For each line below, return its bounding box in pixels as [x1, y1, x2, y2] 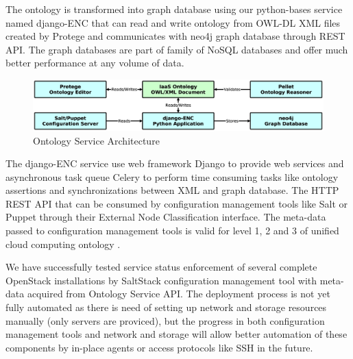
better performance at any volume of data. [5, 55, 184, 70]
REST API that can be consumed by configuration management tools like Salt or [5, 196, 348, 210]
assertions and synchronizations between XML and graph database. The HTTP [5, 183, 339, 197]
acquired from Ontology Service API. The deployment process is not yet [27, 286, 330, 301]
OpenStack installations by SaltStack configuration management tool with [5, 273, 317, 287]
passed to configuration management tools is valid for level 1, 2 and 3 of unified [5, 223, 339, 238]
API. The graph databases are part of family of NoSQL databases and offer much [5, 42, 348, 56]
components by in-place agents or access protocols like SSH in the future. [5, 340, 313, 354]
